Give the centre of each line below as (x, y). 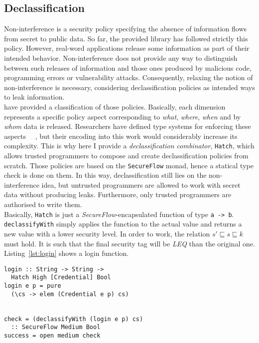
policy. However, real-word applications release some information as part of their (127, 48)
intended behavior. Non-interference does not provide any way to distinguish (121, 57)
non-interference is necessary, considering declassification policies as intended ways (129, 87)
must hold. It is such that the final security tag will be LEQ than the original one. (129, 243)
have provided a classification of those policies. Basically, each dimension (115, 106)
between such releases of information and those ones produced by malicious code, (128, 67)
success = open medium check (52, 335)
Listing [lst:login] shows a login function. (66, 253)
